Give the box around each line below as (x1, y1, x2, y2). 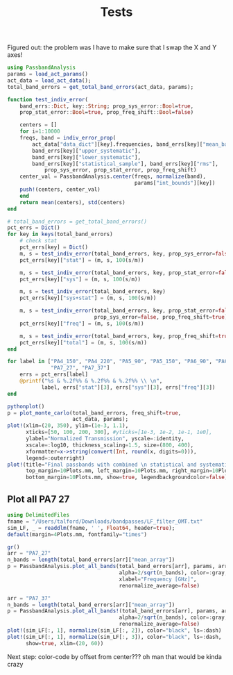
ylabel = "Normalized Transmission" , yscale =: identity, (25, 435, 185, 442)
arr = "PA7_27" (7, 550, 51, 557)
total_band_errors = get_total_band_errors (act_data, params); (7, 83, 194, 90)
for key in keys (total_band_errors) (7, 231, 113, 238)
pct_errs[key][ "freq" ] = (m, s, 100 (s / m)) (19, 320, 144, 327)
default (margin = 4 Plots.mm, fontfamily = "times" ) (7, 531, 148, 538)
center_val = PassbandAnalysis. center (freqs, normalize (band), (19, 173, 207, 181)
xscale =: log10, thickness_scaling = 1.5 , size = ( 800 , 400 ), (25, 442, 194, 449)
